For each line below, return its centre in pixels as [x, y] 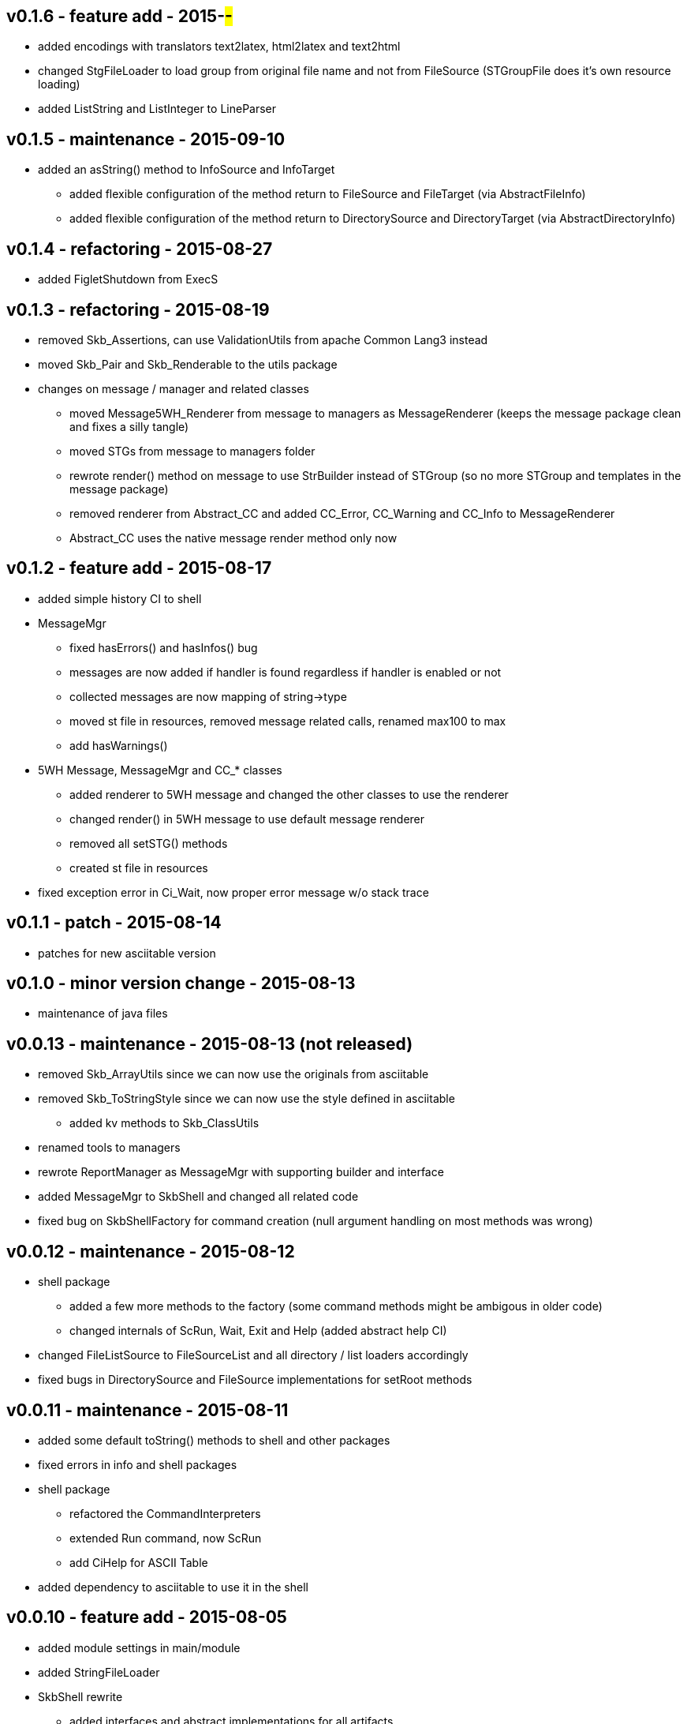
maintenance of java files [103, 1014]
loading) [59, 84]
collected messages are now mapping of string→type [208, 696]
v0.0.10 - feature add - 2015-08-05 [147, 1617]
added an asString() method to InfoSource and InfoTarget [187, 170]
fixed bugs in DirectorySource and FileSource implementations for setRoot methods [255, 1380]
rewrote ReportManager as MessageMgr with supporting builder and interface [241, 1172]
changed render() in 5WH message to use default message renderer [247, 819]
